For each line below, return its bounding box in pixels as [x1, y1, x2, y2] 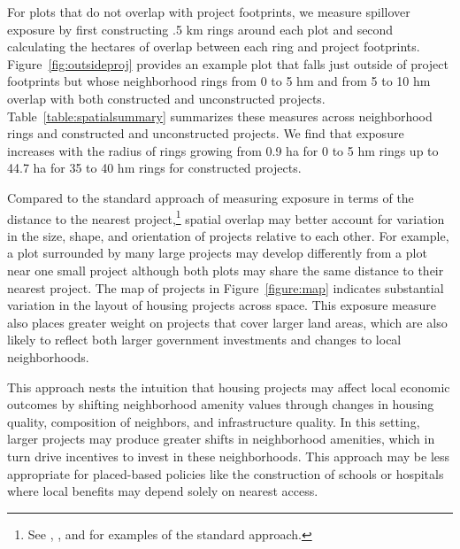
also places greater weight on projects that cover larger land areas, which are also [7, 313, 448, 331]
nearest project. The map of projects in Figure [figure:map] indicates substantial [7, 278, 444, 297]
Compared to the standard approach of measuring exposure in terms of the [7, 188, 414, 206]
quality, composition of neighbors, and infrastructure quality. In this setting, [7, 412, 420, 430]
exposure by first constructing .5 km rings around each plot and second [7, 19, 394, 38]
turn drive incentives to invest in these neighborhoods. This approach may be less [7, 446, 450, 465]
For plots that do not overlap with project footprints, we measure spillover [7, 3, 410, 20]
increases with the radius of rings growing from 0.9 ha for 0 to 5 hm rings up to [7, 141, 439, 159]
